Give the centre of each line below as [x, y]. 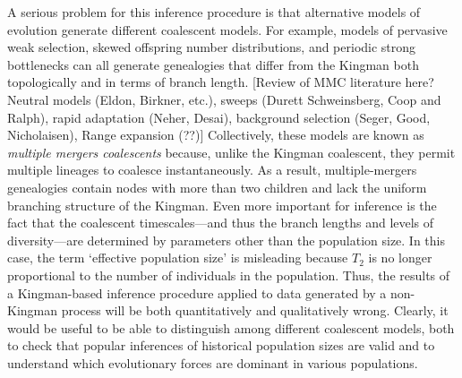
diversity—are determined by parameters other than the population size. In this [227, 240]
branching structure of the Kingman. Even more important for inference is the [222, 205]
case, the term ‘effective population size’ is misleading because [178, 258]
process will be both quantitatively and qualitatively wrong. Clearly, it [255, 310]
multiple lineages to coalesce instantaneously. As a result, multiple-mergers [212, 170]
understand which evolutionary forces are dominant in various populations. [213, 362]
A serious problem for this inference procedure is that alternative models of [214, 12]
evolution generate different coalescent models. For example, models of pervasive [227, 29]
